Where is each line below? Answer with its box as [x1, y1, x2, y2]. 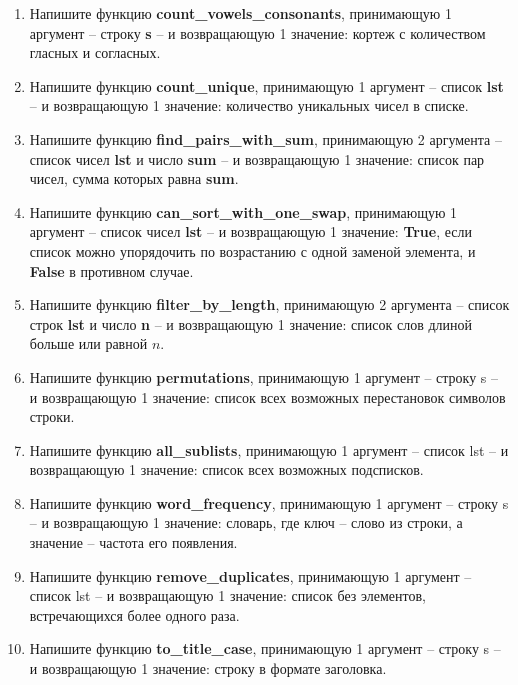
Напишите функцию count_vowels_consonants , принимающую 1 [29, 3, 452, 23]
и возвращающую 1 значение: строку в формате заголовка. [29, 658, 387, 679]
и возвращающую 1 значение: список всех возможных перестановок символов [29, 386, 506, 407]
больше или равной [29, 333, 148, 354]
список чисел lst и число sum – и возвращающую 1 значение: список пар [29, 148, 485, 169]
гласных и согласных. [29, 42, 161, 63]
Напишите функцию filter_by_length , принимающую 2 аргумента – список [29, 294, 510, 315]
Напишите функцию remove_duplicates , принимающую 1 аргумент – [29, 565, 472, 586]
